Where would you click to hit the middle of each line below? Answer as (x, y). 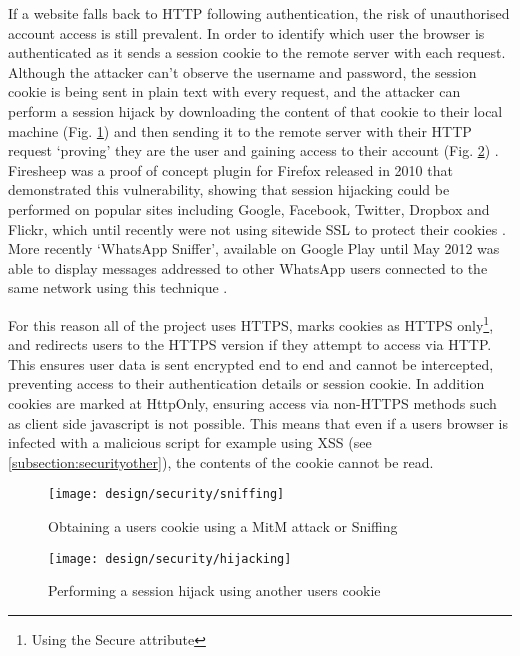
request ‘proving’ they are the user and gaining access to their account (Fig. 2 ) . (253, 150)
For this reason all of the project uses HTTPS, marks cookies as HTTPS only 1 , (251, 323)
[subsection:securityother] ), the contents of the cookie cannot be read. (221, 461)
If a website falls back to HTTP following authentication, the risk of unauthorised (259, 13)
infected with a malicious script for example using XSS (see (190, 442)
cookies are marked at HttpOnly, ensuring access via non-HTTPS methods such (252, 402)
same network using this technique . (118, 287)
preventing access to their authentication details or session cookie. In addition (246, 383)
